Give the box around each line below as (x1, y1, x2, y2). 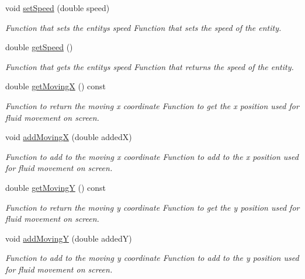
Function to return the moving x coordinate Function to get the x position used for (5, 99, 299, 111)
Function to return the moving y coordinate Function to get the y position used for (5, 201, 300, 213)
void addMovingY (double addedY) (5, 232, 132, 244)
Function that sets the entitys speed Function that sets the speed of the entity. (5, 21, 282, 33)
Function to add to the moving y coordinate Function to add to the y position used (5, 252, 299, 264)
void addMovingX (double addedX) (5, 131, 132, 143)
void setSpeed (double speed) (5, 2, 110, 13)
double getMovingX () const (5, 80, 106, 92)
